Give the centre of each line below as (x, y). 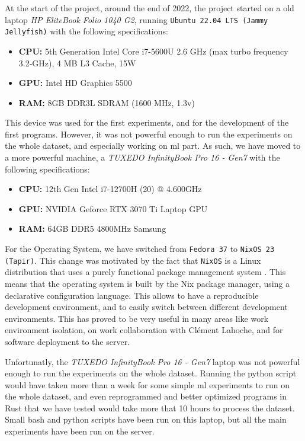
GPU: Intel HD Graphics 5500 (75, 83)
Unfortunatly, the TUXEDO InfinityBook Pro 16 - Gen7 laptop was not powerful (152, 361)
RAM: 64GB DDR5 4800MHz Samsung (92, 229)
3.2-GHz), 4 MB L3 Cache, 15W (77, 63)
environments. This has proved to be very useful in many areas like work (137, 318)
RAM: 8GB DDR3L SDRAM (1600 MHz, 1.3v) (107, 102)
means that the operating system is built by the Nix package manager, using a (147, 283)
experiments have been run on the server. (80, 431)
